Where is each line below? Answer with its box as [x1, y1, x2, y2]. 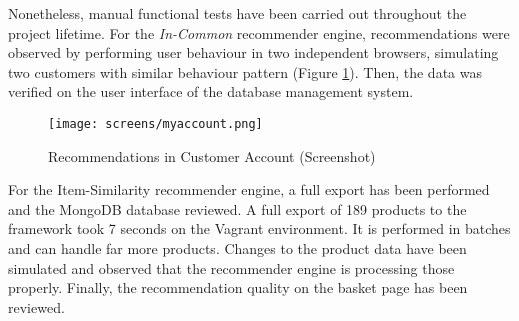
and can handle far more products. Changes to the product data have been [8, 238, 467, 258]
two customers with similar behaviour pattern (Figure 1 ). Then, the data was [8, 61, 482, 82]
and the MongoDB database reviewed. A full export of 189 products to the [8, 198, 467, 219]
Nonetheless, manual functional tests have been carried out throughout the [8, 3, 467, 23]
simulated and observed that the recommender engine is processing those [8, 257, 455, 278]
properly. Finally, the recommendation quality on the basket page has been [8, 277, 468, 298]
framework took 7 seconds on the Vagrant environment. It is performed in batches [8, 218, 511, 239]
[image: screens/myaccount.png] [48, 116, 263, 131]
